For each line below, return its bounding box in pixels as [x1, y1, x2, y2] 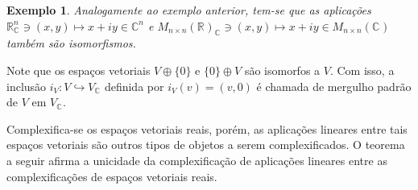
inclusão [6, 77, 47, 94]
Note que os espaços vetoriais [6, 61, 151, 78]
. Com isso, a [329, 61, 395, 78]
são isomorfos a [244, 61, 321, 78]
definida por [104, 77, 164, 94]
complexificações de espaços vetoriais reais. [6, 167, 217, 184]
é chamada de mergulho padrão [256, 77, 412, 94]
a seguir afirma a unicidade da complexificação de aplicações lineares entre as [6, 151, 387, 168]
